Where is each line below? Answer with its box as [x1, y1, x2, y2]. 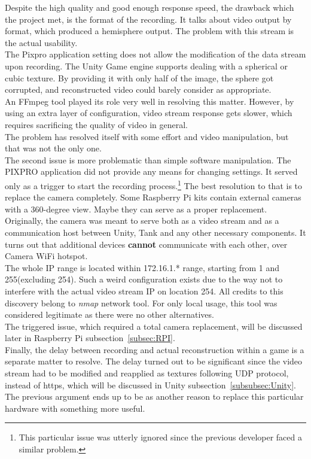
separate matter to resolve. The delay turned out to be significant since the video [5, 355, 303, 367]
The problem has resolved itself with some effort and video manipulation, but [5, 130, 289, 142]
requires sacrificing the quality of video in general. [5, 118, 188, 130]
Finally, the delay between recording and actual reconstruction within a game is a [5, 343, 304, 355]
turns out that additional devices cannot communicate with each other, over [5, 238, 288, 250]
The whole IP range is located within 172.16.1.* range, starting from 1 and [5, 261, 280, 273]
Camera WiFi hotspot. [5, 250, 88, 262]
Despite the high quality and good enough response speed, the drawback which [5, 1, 294, 13]
